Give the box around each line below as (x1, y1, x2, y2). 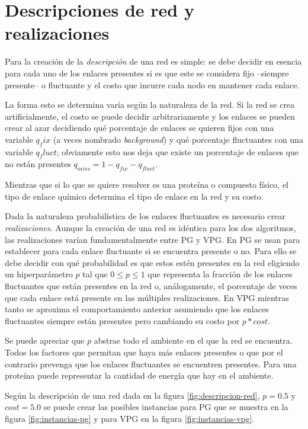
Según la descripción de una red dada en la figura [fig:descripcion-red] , (5, 389, 260, 401)
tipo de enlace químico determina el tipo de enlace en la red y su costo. (5, 190, 264, 202)
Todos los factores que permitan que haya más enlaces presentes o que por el (5, 345, 283, 358)
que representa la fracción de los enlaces (147, 268, 293, 280)
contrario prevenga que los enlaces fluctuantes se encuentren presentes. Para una (5, 357, 297, 370)
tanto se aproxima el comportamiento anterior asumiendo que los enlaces (5, 303, 269, 315)
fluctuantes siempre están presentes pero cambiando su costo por (5, 314, 240, 326)
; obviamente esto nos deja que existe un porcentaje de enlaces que (56, 145, 299, 158)
